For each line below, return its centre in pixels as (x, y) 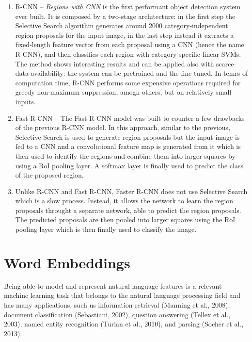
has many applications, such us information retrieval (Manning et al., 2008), (117, 304)
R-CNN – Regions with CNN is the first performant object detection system (128, 6)
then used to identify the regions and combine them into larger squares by (125, 155)
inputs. (25, 101)
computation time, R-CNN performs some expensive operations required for (128, 82)
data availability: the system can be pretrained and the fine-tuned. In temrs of (132, 73)
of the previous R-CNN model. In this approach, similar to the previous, (123, 127)
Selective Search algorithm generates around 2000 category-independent (122, 25)
